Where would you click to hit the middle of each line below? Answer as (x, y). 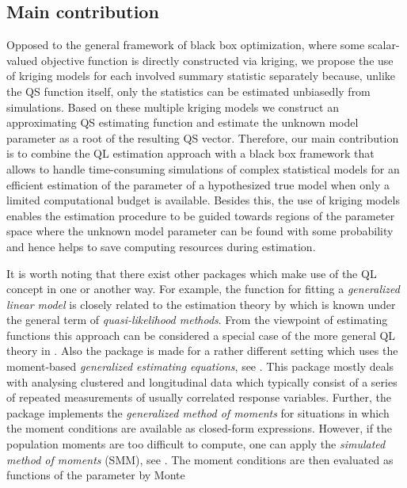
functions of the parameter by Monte (96, 475)
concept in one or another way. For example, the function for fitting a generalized (203, 289)
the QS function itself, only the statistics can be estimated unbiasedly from (188, 91)
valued (22, 60)
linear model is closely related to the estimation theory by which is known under (201, 304)
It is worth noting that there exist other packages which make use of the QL (192, 273)
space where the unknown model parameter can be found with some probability (200, 231)
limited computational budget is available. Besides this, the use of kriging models (203, 200)
